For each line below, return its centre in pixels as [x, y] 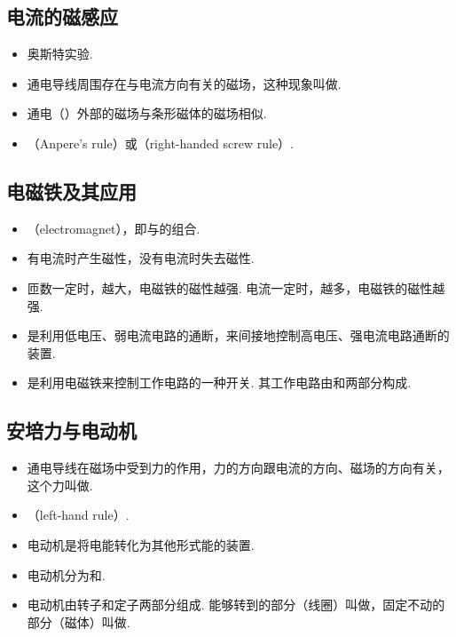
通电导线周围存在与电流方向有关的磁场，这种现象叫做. [184, 83]
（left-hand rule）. [78, 515]
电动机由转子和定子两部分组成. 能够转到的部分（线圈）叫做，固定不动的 [236, 605]
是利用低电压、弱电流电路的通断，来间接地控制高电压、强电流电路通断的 [238, 335]
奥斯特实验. [60, 54]
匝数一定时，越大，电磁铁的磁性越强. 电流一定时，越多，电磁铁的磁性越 [236, 287]
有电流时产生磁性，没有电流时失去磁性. [141, 258]
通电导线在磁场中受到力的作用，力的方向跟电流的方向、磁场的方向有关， [238, 468]
